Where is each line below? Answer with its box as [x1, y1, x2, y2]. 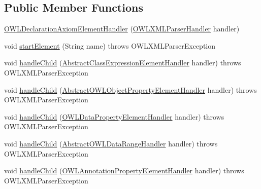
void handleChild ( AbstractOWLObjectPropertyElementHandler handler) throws [4, 84, 257, 95]
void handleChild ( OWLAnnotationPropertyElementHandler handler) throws [4, 165, 244, 176]
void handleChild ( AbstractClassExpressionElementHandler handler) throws [4, 57, 241, 68]
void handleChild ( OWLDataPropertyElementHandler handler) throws [4, 111, 224, 122]
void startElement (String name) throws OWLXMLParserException [4, 40, 215, 51]
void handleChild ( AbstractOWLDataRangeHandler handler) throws [4, 138, 218, 148]
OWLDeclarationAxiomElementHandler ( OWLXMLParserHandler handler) [4, 23, 240, 34]
